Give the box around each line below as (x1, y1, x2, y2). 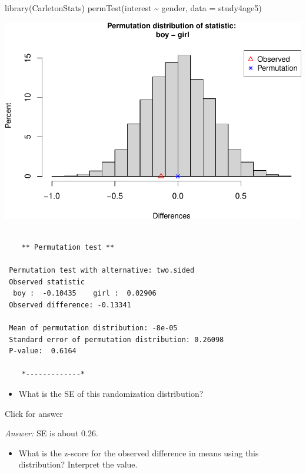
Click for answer (5, 407, 63, 419)
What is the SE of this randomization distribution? (18, 387, 204, 400)
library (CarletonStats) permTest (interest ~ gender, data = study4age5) (5, 2, 262, 14)
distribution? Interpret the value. (18, 458, 138, 470)
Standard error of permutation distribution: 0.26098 (9, 335, 224, 344)
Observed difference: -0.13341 (9, 300, 131, 309)
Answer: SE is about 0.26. (5, 427, 98, 439)
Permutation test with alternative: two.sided (9, 266, 195, 275)
